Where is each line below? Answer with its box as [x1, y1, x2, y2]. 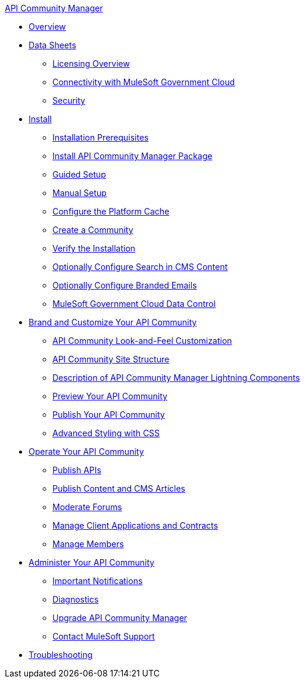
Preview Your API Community [52, 391, 167, 401]
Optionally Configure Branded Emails [52, 280, 197, 290]
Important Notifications [52, 576, 143, 586]
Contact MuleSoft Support [52, 631, 155, 641]
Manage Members [52, 539, 124, 549]
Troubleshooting [29, 650, 93, 660]
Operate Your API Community [29, 446, 144, 457]
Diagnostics [52, 594, 99, 604]
